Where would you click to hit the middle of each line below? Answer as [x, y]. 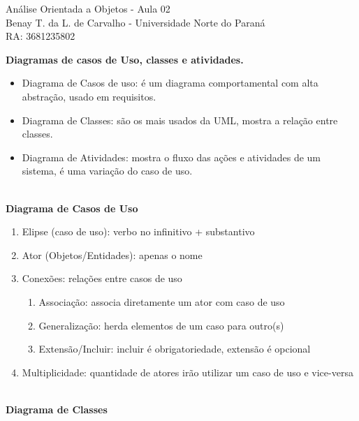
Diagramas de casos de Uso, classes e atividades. [125, 59]
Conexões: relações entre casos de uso [102, 278]
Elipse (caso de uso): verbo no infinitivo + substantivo [138, 231]
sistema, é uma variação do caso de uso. [107, 171]
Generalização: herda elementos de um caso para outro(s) [161, 325]
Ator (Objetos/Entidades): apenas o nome [112, 254]
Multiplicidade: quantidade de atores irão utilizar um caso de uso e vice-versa [188, 372]
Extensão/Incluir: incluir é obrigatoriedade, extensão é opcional [175, 349]
